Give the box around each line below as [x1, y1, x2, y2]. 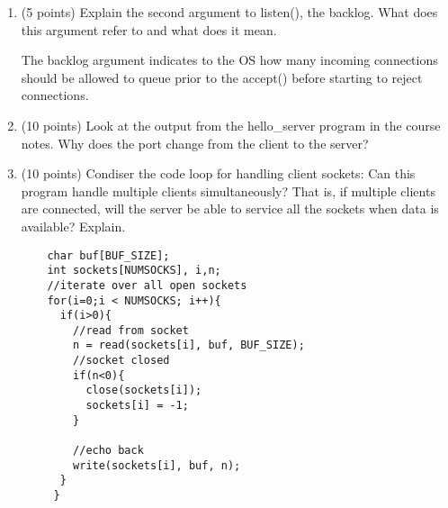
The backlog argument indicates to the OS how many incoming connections [21, 50, 438, 69]
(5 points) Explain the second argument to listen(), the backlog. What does [21, 3, 438, 21]
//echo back [73, 444, 144, 458]
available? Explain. [21, 216, 126, 235]
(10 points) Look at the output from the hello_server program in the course [21, 115, 441, 134]
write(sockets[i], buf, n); [73, 458, 241, 472]
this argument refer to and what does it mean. [21, 20, 277, 39]
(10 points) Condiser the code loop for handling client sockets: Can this [21, 164, 416, 183]
